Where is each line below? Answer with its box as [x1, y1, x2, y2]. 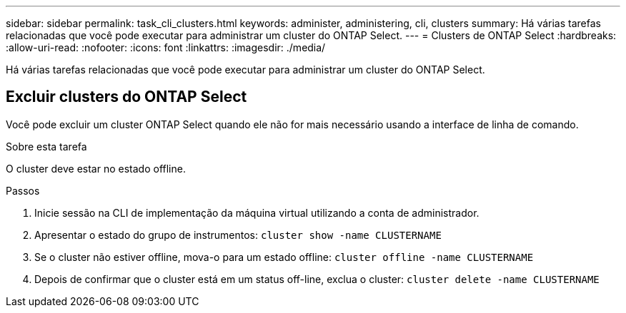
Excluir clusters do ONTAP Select [6, 88, 247, 106]
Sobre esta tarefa [6, 140, 87, 153]
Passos [6, 184, 40, 197]
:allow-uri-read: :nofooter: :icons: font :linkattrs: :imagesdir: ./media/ [6, 41, 326, 53]
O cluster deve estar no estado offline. [6, 162, 186, 175]
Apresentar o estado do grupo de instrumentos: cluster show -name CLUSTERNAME [34, 228, 442, 241]
